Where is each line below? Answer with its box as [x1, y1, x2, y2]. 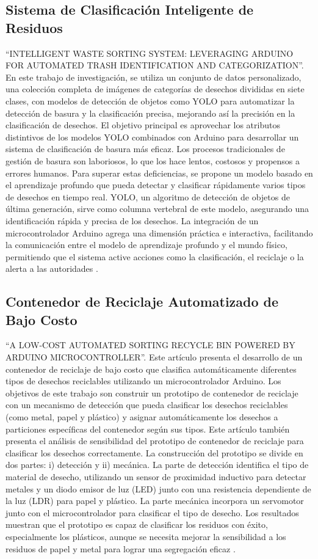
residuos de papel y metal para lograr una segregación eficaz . [5, 542, 236, 555]
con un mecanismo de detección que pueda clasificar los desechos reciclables [5, 398, 288, 411]
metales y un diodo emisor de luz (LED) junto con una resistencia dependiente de [5, 482, 311, 495]
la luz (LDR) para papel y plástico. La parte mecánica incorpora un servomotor [5, 494, 304, 507]
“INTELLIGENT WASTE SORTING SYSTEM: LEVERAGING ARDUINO [5, 46, 294, 59]
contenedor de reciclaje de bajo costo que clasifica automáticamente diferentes [5, 362, 297, 375]
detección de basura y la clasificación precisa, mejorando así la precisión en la [5, 106, 295, 119]
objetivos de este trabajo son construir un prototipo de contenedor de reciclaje [5, 386, 298, 399]
